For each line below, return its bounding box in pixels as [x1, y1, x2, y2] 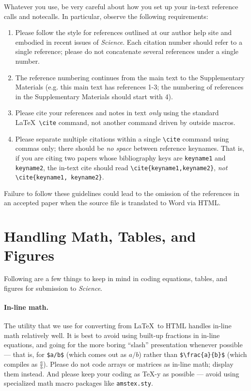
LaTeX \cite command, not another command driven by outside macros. [15, 117, 235, 127]
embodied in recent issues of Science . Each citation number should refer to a [15, 36, 242, 47]
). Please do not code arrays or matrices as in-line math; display [43, 358, 234, 369]
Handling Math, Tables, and [4, 226, 196, 246]
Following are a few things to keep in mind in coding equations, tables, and [4, 273, 227, 284]
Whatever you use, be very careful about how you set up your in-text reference [4, 1, 238, 11]
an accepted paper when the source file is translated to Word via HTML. [4, 197, 221, 208]
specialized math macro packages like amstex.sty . [4, 378, 153, 388]
